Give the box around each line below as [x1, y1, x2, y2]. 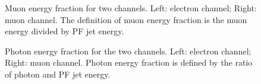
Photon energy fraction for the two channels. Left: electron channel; [5, 44, 251, 57]
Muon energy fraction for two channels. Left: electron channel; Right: [5, 2, 257, 14]
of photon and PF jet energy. [5, 67, 111, 80]
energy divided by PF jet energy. [5, 25, 124, 37]
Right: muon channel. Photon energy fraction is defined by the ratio [5, 56, 253, 69]
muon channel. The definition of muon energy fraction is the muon [5, 13, 247, 25]
